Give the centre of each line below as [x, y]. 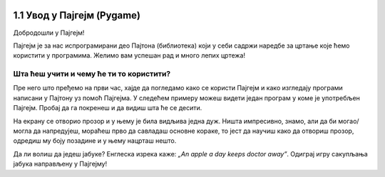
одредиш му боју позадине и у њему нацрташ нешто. [95, 141]
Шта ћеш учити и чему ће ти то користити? [92, 74]
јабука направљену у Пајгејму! [60, 164]
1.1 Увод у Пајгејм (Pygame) [77, 15]
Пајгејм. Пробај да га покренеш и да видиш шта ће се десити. [108, 108]
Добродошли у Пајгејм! [49, 33]
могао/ [349, 121]
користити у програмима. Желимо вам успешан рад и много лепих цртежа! [129, 55]
